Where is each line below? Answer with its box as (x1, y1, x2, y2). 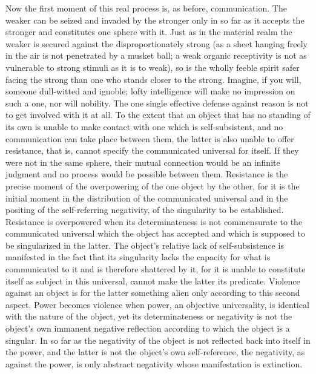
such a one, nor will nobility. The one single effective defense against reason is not (5, 96, 309, 109)
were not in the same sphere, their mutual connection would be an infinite (5, 156, 280, 168)
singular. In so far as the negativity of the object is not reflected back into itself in (5, 333, 311, 346)
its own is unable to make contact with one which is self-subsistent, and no (5, 120, 283, 133)
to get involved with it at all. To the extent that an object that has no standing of (5, 108, 311, 121)
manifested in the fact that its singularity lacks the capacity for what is (5, 251, 271, 263)
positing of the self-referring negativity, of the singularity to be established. (5, 203, 284, 216)
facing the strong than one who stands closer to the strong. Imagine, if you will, (5, 73, 301, 85)
